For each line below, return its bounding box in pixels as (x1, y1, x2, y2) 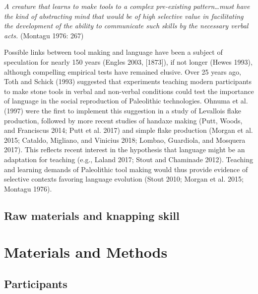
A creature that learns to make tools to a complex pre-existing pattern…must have (4, 1, 250, 11)
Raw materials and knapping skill (4, 207, 180, 223)
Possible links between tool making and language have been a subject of (4, 47, 223, 57)
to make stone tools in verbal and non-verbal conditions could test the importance (4, 86, 254, 96)
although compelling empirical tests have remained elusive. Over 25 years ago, (4, 66, 241, 77)
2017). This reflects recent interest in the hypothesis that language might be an (4, 144, 245, 155)
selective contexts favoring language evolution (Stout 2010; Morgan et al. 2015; (4, 174, 244, 184)
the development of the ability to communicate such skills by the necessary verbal (4, 20, 249, 31)
